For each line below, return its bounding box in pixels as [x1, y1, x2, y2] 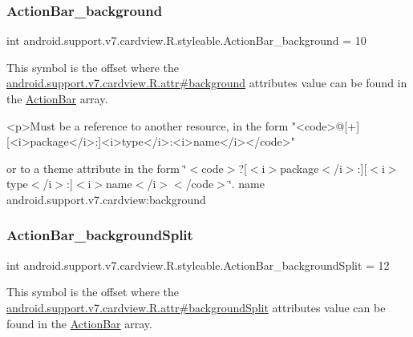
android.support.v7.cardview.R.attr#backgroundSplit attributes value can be [6, 299, 386, 315]
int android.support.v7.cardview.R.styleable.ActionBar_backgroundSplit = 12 [6, 256, 390, 273]
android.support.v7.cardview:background [6, 191, 206, 207]
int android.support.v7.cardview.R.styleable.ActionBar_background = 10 [6, 32, 366, 49]
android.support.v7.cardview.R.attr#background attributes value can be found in [6, 74, 407, 91]
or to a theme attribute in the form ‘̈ [6, 159, 187, 176]
